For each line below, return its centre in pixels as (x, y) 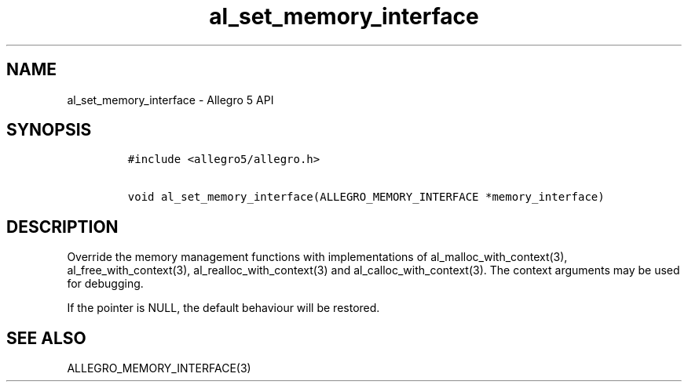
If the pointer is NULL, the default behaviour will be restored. (223, 308)
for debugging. (105, 284)
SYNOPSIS (49, 130)
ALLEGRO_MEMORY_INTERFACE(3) (159, 368)
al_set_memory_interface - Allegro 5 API (170, 100)
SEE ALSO (46, 338)
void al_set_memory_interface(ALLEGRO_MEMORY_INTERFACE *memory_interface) (366, 197)
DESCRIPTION (62, 227)
